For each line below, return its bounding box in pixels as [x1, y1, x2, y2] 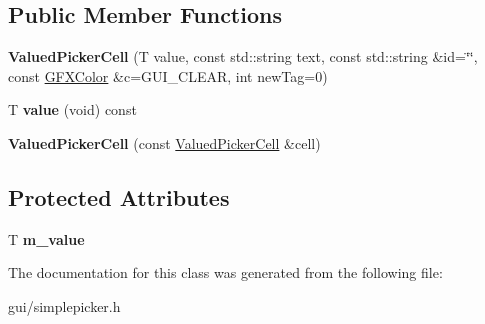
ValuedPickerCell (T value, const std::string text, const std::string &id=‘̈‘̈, [8, 46, 478, 67]
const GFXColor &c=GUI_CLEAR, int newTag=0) [8, 65, 328, 86]
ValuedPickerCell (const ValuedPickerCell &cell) [8, 132, 321, 153]
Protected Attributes [8, 181, 230, 212]
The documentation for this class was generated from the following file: [8, 262, 443, 283]
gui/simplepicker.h [8, 295, 121, 316]
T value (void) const [8, 99, 137, 120]
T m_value [8, 228, 85, 249]
